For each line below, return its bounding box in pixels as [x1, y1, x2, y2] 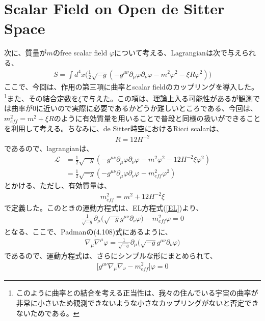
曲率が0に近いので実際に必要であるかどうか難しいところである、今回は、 [11, 103, 257, 113]
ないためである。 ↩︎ [16, 307, 79, 318]
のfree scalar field [52, 47, 108, 58]
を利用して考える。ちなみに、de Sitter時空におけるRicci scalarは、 [4, 123, 223, 133]
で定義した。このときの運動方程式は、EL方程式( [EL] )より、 [4, 202, 203, 213]
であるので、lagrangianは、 [4, 142, 94, 153]
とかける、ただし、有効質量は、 [4, 180, 111, 191]
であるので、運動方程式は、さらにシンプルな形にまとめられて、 [4, 250, 217, 260]
